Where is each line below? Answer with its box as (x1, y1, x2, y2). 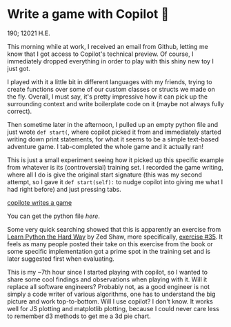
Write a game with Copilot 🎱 (7, 6, 170, 22)
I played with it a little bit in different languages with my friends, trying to (7, 77, 212, 86)
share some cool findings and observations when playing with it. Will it (7, 275, 208, 284)
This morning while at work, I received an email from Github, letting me (7, 42, 208, 50)
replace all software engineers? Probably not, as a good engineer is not (7, 282, 210, 290)
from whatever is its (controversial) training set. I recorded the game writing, (7, 163, 224, 171)
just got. (7, 64, 31, 72)
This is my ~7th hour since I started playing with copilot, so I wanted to (7, 268, 208, 276)
